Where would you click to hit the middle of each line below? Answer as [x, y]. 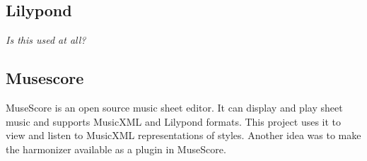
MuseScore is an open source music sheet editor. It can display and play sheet [174, 107]
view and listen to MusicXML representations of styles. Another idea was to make [183, 135]
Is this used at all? [46, 40]
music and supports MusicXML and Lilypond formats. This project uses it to [174, 121]
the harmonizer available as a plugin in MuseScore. [116, 149]
